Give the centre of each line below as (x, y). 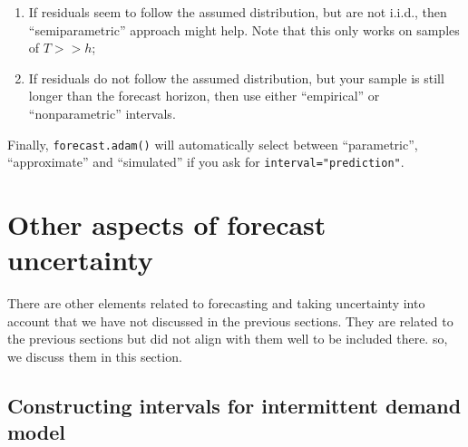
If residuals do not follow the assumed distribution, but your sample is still (236, 78)
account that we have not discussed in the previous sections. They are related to (230, 321)
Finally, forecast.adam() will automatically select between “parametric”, (213, 144)
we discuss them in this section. (95, 356)
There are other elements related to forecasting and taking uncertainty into (216, 303)
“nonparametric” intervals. (102, 113)
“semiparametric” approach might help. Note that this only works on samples (244, 29)
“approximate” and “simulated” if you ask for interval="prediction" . (206, 162)
